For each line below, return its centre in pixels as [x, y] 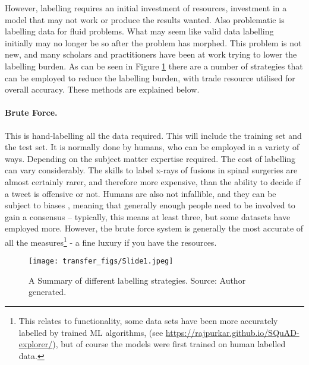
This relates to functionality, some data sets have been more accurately [148, 320]
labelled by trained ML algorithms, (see [91, 332]
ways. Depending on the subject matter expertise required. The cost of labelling [150, 158]
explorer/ [36, 344]
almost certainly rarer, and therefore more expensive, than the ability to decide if [153, 181]
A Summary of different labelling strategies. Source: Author [137, 280]
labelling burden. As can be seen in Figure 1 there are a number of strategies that [154, 66]
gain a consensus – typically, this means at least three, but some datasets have [148, 216]
